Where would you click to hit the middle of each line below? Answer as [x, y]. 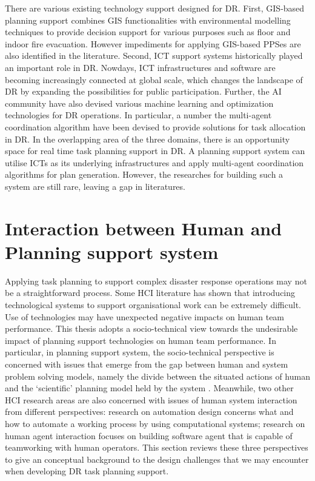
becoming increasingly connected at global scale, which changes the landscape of [154, 79]
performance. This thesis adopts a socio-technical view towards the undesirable [151, 328]
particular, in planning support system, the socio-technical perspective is [140, 352]
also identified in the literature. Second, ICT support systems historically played [154, 55]
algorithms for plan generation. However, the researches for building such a [144, 174]
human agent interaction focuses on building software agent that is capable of [149, 435]
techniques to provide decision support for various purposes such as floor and [148, 32]
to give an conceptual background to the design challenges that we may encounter [157, 459]
